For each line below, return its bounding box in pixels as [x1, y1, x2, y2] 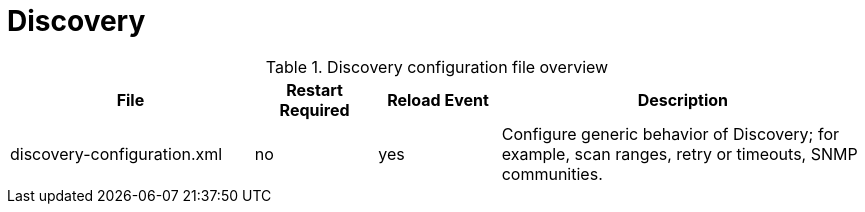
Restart [286, 79, 343, 100]
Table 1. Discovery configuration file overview [265, 56, 609, 77]
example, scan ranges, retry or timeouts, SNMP [501, 143, 858, 164]
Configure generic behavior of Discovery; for [501, 123, 839, 144]
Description [637, 89, 729, 110]
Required [279, 99, 350, 120]
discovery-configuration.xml [10, 143, 223, 164]
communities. [501, 163, 603, 184]
